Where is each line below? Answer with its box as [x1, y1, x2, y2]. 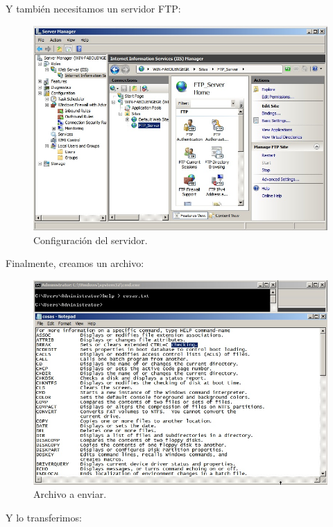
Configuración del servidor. [33, 232, 148, 247]
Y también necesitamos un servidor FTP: [6, 1, 181, 15]
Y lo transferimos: [6, 510, 82, 524]
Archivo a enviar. [33, 487, 107, 501]
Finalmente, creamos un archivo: [6, 256, 144, 270]
